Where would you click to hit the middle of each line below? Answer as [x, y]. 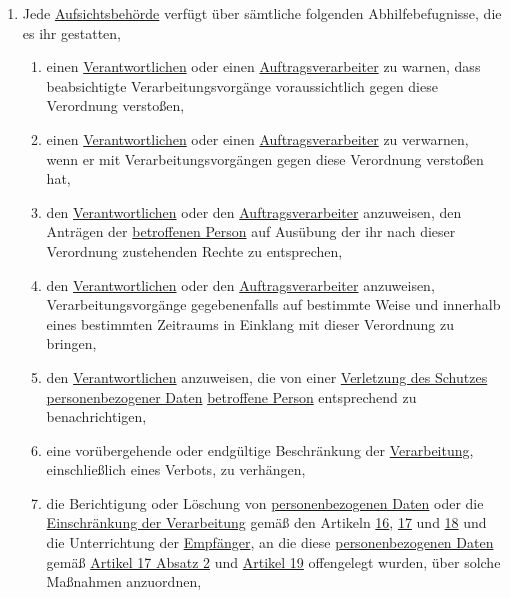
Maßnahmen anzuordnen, [124, 581]
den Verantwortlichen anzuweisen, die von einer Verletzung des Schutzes [267, 376]
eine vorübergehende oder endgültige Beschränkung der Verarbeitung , [260, 449]
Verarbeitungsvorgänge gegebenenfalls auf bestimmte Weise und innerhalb [273, 304]
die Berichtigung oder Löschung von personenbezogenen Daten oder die [265, 502]
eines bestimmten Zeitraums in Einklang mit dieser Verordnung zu [250, 323]
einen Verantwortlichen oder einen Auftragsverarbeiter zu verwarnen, [257, 138]
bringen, [71, 343]
